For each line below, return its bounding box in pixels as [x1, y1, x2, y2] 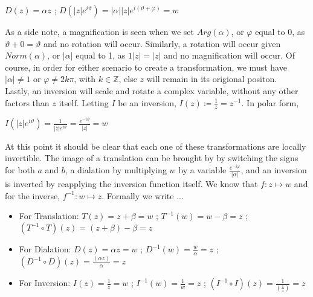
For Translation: [19, 209, 79, 222]
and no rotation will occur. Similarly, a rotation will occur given [44, 37, 281, 49]
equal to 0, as [255, 25, 305, 37]
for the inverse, [5, 189, 60, 202]
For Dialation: [19, 243, 71, 255]
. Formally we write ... [102, 189, 184, 202]
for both [5, 163, 35, 176]
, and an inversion [240, 163, 307, 176]
